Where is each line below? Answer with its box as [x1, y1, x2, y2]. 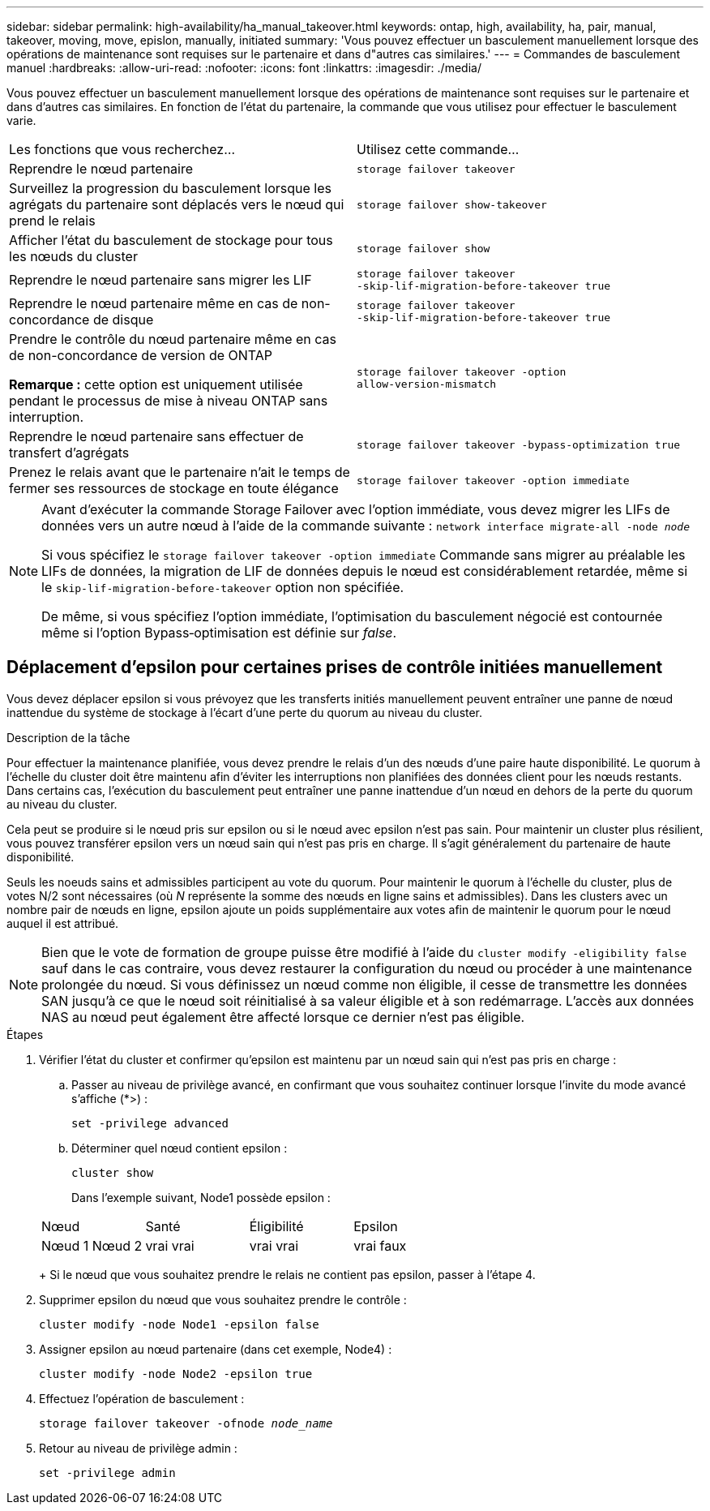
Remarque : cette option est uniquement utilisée [9, 376, 303, 393]
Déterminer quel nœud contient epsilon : [71, 1140, 288, 1155]
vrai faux [353, 1237, 407, 1254]
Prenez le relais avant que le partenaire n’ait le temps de [9, 464, 350, 480]
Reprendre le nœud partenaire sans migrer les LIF [9, 272, 312, 288]
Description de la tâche [6, 730, 130, 745]
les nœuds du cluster [9, 248, 138, 264]
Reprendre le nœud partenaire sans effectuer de [9, 428, 304, 444]
